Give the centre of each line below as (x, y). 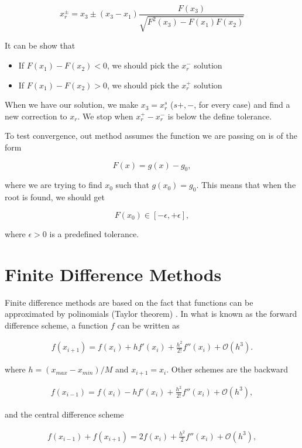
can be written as (148, 325)
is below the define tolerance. (220, 116)
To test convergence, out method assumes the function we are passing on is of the (151, 136)
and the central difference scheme (64, 414)
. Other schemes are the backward (227, 369)
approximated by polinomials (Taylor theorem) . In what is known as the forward (151, 314)
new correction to (36, 116)
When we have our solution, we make (71, 105)
